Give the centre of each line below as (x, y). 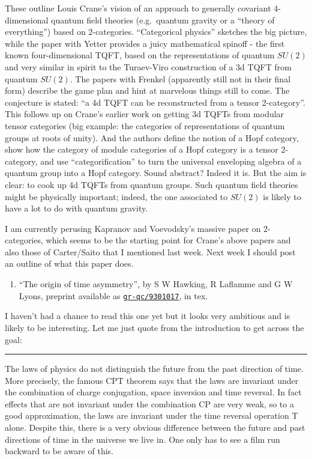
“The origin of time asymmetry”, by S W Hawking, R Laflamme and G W (156, 284)
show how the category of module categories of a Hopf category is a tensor (142, 149)
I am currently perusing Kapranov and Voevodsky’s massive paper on (133, 228)
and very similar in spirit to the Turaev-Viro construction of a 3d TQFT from (148, 66)
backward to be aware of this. (59, 451)
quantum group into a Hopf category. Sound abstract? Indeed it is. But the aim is (156, 173)
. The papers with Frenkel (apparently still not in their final (180, 78)
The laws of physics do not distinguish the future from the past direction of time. (154, 369)
